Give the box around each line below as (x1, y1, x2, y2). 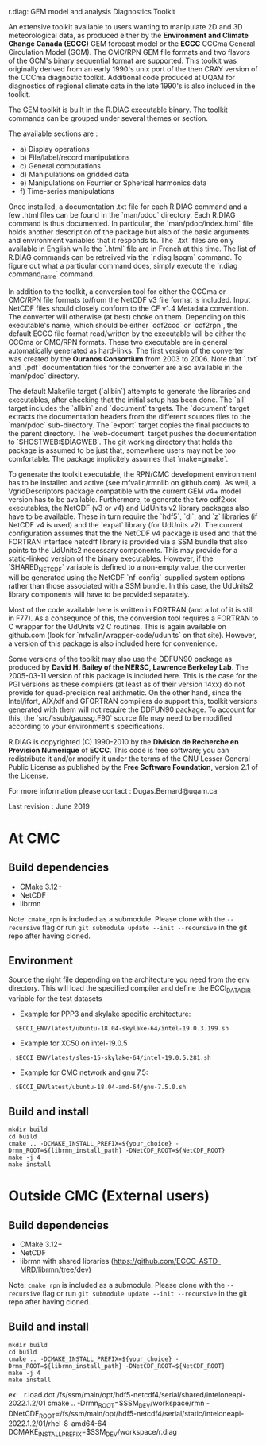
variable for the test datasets (8, 994, 102, 1003)
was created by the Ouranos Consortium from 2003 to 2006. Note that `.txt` (8, 354, 259, 364)
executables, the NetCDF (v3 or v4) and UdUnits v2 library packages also (8, 503, 249, 512)
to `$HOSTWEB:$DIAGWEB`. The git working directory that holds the (8, 437, 233, 446)
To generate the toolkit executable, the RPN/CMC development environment (8, 469, 257, 479)
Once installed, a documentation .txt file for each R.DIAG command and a (8, 202, 248, 211)
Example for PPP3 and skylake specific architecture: (19, 1009, 191, 1019)
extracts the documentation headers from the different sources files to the (8, 411, 252, 421)
